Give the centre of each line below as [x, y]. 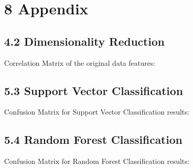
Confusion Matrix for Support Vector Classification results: [97, 112]
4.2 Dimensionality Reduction [84, 41]
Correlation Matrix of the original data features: [80, 62]
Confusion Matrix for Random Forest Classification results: [97, 161]
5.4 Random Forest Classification [93, 139]
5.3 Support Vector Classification [94, 90]
